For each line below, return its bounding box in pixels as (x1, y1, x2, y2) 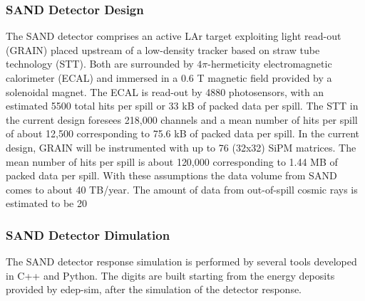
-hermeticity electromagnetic (207, 56, 332, 71)
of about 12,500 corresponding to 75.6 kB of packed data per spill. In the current (6, 126, 360, 141)
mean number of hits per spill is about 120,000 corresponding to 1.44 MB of (6, 154, 338, 169)
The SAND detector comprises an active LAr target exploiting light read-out (6, 28, 341, 43)
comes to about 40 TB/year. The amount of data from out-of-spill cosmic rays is (6, 181, 358, 196)
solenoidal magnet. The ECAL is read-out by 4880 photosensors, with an (6, 84, 324, 99)
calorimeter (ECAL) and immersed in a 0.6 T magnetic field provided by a (6, 70, 332, 85)
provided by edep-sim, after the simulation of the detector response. (6, 282, 302, 297)
